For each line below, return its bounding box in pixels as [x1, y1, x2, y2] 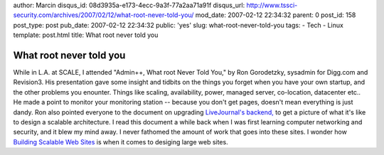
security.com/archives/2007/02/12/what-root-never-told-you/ [13, 11, 194, 19]
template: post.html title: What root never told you [13, 31, 159, 39]
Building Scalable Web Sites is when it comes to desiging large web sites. [13, 137, 228, 146]
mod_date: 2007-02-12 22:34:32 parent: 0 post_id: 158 [195, 11, 356, 19]
